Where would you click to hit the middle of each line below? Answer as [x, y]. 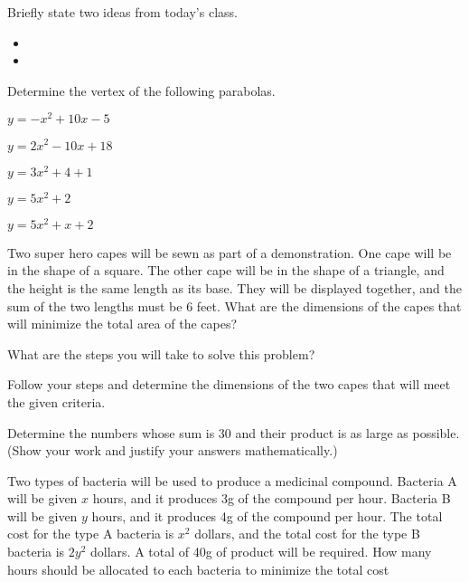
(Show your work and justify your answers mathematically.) [173, 450]
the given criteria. [56, 401]
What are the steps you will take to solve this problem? [161, 353]
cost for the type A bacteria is [91, 534]
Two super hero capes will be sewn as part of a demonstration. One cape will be [230, 252]
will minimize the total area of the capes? [122, 324]
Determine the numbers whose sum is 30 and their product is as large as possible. [234, 432]
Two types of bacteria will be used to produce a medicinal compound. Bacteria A [232, 480]
